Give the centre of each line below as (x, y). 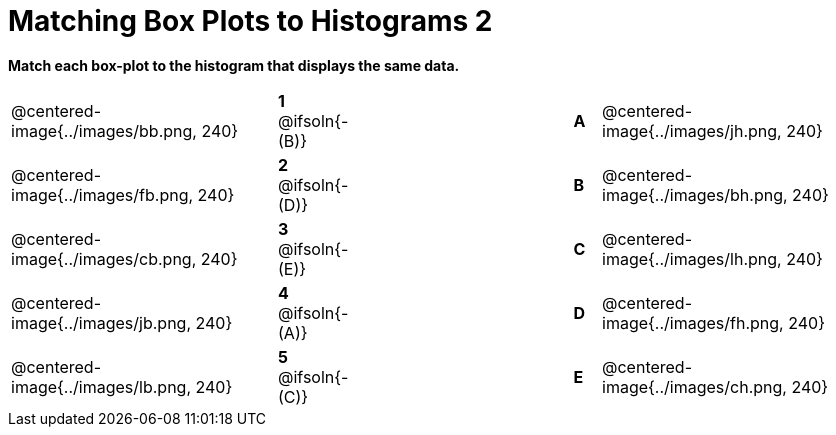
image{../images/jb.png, (101, 322)
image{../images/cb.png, (104, 258)
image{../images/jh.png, (692, 130)
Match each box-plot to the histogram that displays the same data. (234, 65)
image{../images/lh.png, (692, 258)
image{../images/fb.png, (102, 194)
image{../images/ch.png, (694, 386)
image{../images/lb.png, (101, 386)
